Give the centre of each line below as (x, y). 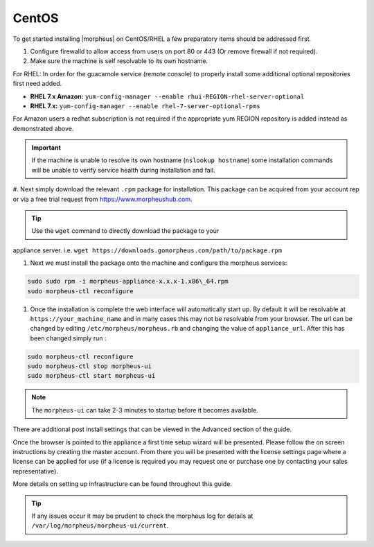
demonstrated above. (43, 128)
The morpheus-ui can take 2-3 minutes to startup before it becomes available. (145, 410)
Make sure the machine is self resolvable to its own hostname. (119, 61)
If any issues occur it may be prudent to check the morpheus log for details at (142, 516)
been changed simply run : (68, 338)
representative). (36, 471)
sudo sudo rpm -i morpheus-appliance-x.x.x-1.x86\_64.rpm (128, 281)
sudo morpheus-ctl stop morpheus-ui (90, 366)
